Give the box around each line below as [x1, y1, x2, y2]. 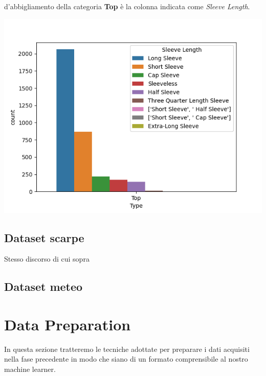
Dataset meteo [4, 279, 83, 294]
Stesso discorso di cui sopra [4, 253, 90, 264]
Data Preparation [4, 313, 131, 334]
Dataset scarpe [4, 229, 84, 245]
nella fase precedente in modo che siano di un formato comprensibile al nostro [4, 353, 248, 364]
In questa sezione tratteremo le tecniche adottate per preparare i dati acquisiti [4, 343, 250, 354]
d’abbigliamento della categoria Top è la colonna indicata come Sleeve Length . [4, 1, 250, 11]
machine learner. [4, 364, 56, 374]
